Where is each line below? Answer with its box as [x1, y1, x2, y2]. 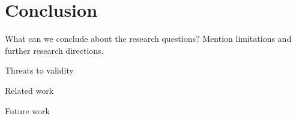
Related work [5, 84, 54, 96]
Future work [5, 104, 50, 117]
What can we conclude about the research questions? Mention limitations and [5, 32, 292, 45]
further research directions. [5, 44, 104, 56]
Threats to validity [5, 64, 74, 77]
